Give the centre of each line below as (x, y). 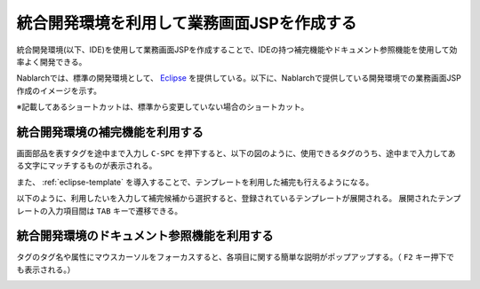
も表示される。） (46, 269)
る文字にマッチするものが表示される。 (87, 166)
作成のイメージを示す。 (59, 90)
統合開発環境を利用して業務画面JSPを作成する (187, 23)
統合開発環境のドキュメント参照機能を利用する (145, 236)
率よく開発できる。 (52, 61)
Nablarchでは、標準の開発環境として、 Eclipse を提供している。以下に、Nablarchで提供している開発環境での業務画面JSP (239, 78)
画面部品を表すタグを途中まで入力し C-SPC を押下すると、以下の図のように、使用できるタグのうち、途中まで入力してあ (236, 153)
